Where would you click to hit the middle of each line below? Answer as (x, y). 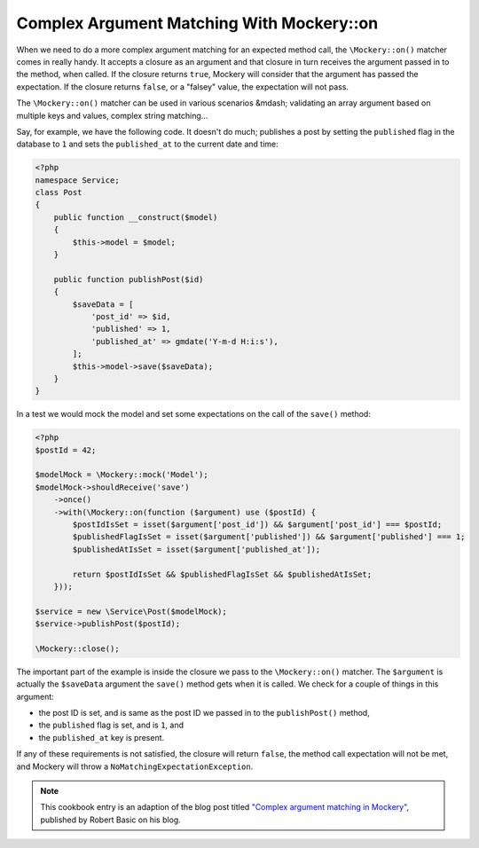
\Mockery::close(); (77, 648)
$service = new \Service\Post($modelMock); (131, 611)
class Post (59, 192)
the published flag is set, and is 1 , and (111, 725)
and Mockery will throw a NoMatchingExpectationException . (135, 766)
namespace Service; (77, 180)
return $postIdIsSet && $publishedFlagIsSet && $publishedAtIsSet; (222, 574)
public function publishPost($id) (129, 279)
